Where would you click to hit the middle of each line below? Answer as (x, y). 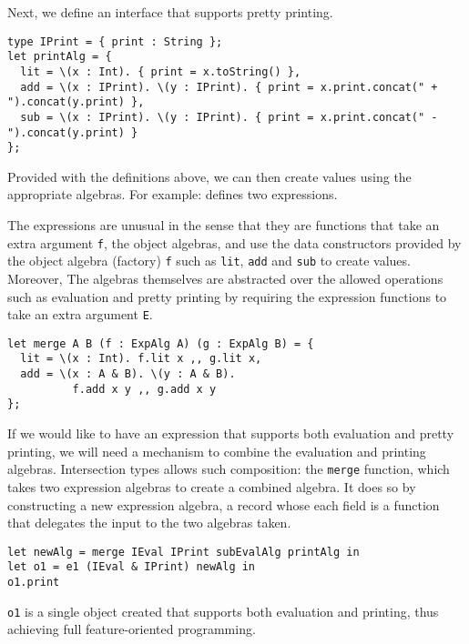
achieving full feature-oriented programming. (132, 629)
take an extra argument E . (80, 314)
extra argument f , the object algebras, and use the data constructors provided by (234, 242)
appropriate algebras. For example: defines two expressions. (173, 194)
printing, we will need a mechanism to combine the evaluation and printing (217, 451)
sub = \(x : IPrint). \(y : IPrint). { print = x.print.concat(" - (229, 117)
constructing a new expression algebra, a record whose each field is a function (224, 504)
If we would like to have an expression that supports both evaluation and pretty (231, 433)
